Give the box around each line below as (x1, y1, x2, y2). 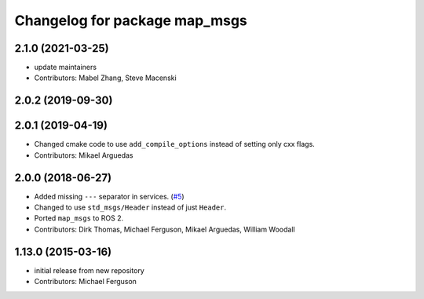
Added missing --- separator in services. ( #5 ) (34, 191, 185, 201)
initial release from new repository (34, 265, 144, 275)
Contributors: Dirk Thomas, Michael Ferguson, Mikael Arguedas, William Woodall (34, 224, 295, 234)
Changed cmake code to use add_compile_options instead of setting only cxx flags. (34, 140, 316, 149)
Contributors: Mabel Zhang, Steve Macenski (34, 73, 177, 82)
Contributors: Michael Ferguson (34, 277, 137, 286)
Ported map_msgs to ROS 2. (34, 213, 124, 223)
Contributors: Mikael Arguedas (34, 150, 133, 160)
